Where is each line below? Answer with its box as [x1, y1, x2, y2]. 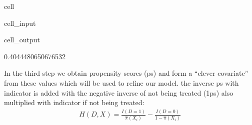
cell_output [4, 34, 40, 45]
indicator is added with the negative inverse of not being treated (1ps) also [4, 87, 233, 98]
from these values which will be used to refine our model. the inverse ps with [4, 77, 239, 88]
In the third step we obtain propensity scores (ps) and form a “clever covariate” [4, 68, 248, 78]
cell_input [4, 17, 36, 28]
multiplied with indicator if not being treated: [4, 97, 144, 108]
